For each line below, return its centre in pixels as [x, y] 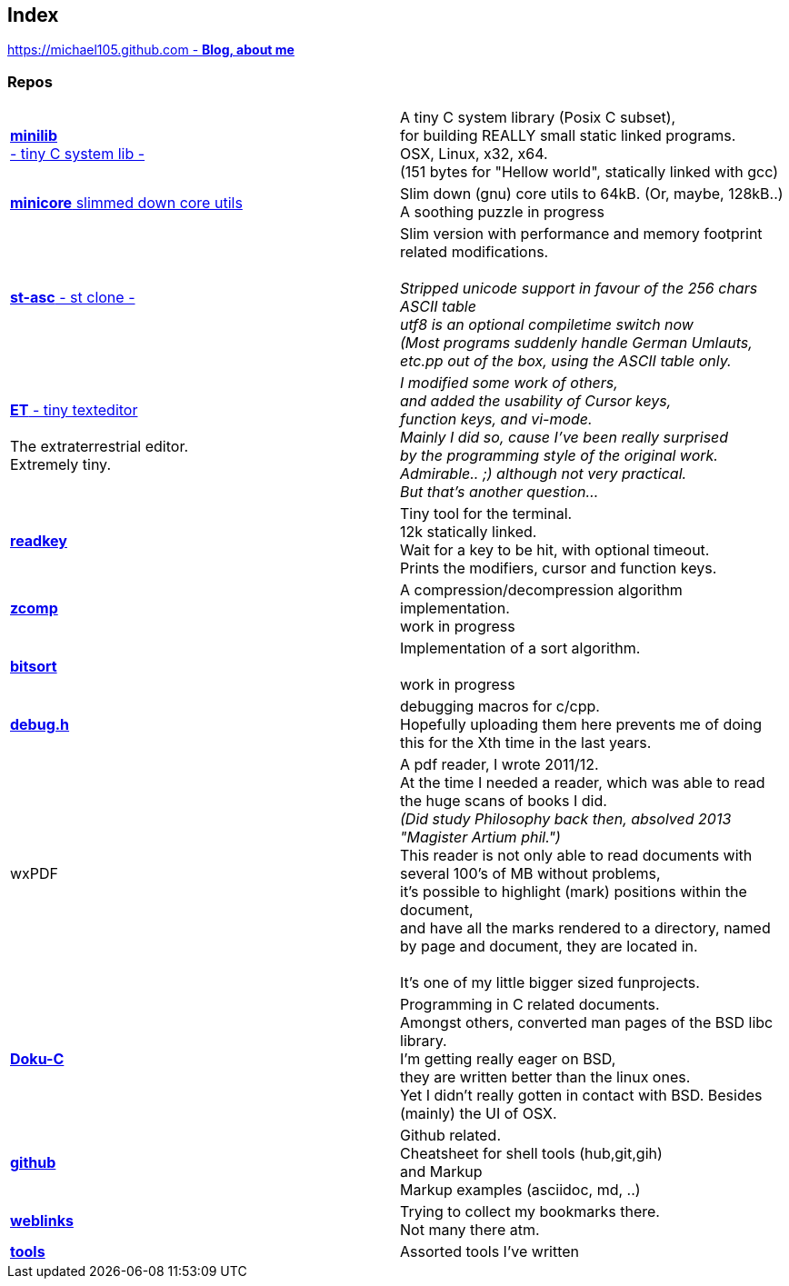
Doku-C [37, 1059]
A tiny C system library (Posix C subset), [538, 118]
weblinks [42, 1221]
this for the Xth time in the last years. [526, 743]
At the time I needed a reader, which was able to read [583, 783]
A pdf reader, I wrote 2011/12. [499, 765]
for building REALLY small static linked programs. [568, 136]
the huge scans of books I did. [504, 801]
